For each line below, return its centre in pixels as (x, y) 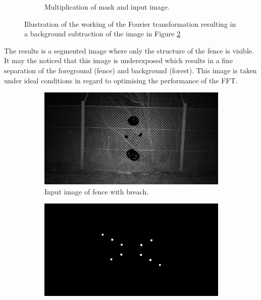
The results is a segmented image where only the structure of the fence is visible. (129, 50)
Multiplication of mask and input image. (107, 7)
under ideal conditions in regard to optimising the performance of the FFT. (121, 80)
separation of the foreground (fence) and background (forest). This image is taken (130, 70)
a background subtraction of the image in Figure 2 (102, 34)
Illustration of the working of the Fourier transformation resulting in (130, 23)
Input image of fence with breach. (97, 191)
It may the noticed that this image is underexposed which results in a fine (119, 60)
